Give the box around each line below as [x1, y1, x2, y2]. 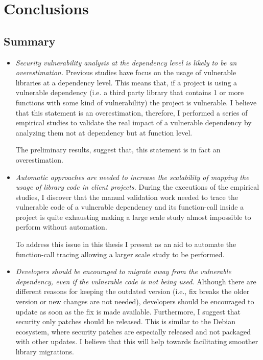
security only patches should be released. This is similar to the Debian [15, 316, 235, 327]
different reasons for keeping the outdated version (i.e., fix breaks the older [15, 286, 250, 297]
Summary [4, 33, 56, 49]
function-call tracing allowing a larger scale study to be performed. [15, 249, 225, 259]
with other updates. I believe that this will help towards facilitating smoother [15, 336, 258, 347]
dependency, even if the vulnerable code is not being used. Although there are [15, 276, 256, 286]
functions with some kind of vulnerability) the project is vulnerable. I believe [15, 97, 257, 107]
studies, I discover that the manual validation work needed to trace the [15, 191, 238, 202]
